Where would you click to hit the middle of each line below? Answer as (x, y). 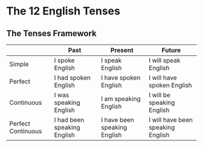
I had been (69, 120)
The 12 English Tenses (63, 11)
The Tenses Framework (51, 33)
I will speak (165, 60)
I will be (160, 95)
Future (171, 50)
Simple (19, 64)
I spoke (64, 60)
